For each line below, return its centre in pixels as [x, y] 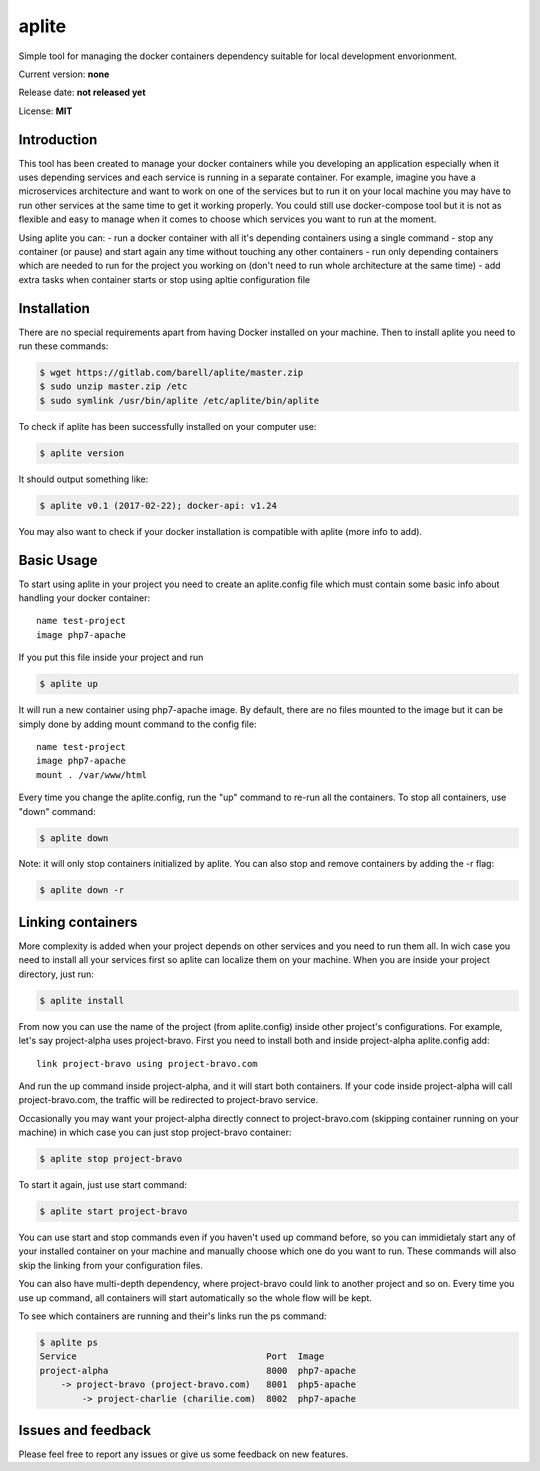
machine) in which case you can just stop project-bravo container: [155, 1132]
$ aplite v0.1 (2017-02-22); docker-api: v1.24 [158, 505]
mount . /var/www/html [92, 774]
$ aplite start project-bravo [113, 1211]
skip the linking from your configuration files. [111, 1265]
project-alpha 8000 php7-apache [198, 1370]
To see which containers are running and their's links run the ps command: [172, 1316]
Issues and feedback [85, 1430]
